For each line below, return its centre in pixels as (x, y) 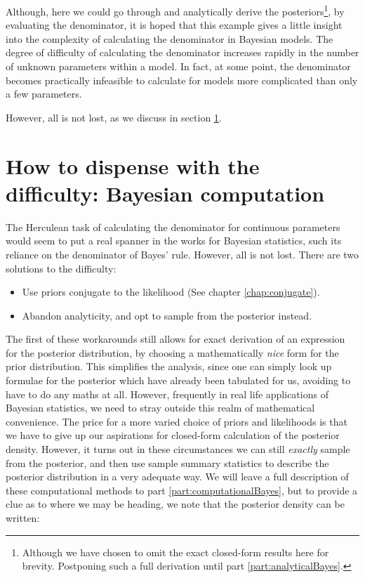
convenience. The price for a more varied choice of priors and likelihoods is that (177, 421)
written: (23, 518)
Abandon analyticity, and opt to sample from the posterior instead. (167, 315)
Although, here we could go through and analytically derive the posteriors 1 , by (175, 10)
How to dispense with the (133, 165)
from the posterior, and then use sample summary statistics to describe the (167, 462)
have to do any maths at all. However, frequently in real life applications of (167, 394)
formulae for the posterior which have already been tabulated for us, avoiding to (178, 380)
